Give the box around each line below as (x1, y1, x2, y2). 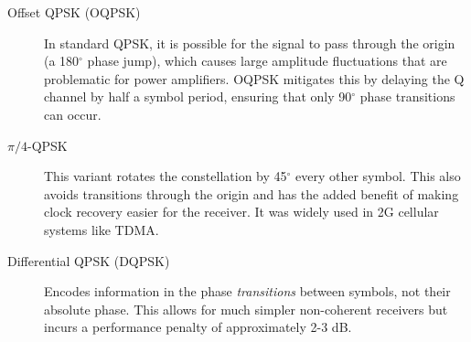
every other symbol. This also (295, 166, 461, 186)
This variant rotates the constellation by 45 (44, 166, 287, 186)
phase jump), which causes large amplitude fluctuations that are (87, 51, 447, 70)
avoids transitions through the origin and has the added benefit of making (44, 184, 459, 203)
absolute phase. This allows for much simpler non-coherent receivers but (44, 299, 448, 318)
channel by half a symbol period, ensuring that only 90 (44, 87, 352, 106)
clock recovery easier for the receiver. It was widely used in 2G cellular (44, 202, 439, 221)
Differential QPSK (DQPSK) (7, 251, 170, 270)
